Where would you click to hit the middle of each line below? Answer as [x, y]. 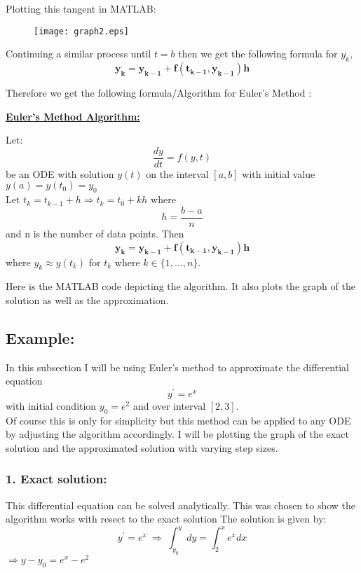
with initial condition [51, 405]
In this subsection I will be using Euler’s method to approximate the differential [177, 367]
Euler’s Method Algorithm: [73, 116]
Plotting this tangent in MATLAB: [81, 8]
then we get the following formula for [258, 54]
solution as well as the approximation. [87, 299]
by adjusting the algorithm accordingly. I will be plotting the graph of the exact [177, 434]
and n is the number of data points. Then [95, 233]
